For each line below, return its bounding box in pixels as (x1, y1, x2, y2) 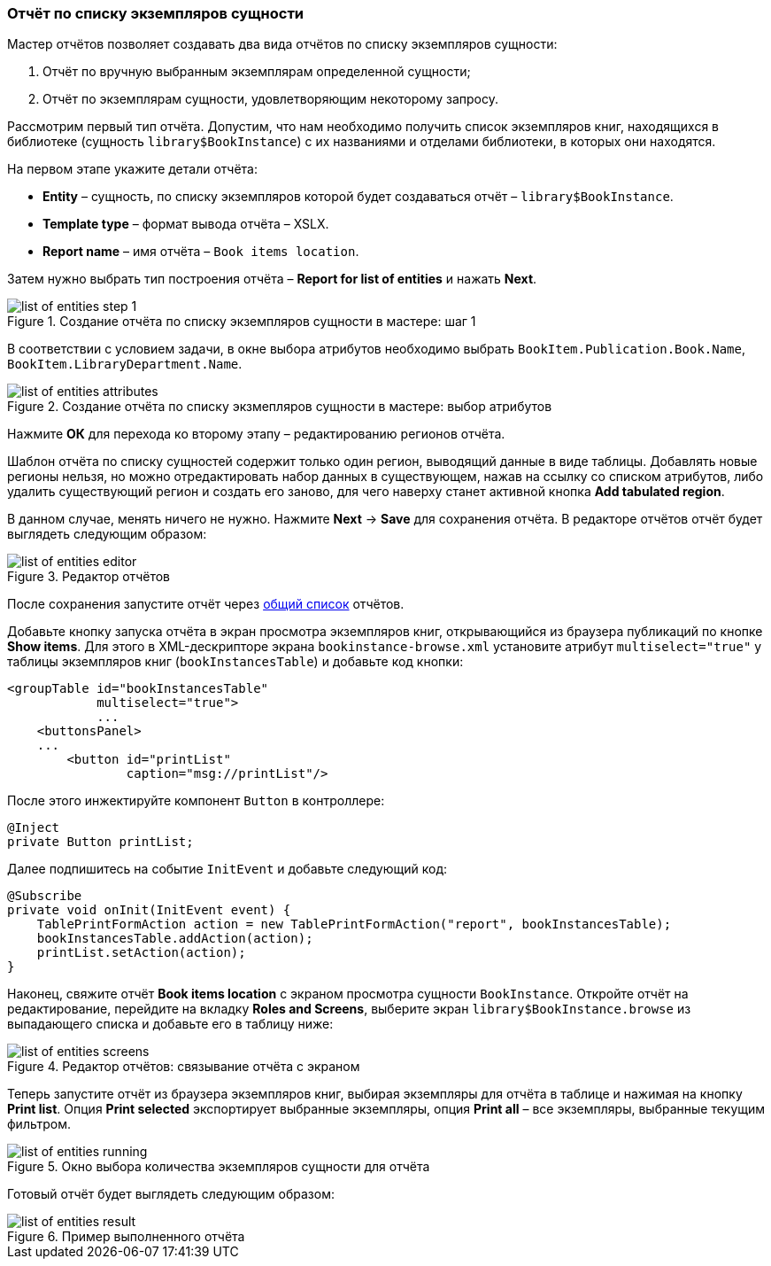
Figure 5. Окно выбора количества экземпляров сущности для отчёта (7, 1159, 430, 1175)
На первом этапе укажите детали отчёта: (7, 161, 258, 177)
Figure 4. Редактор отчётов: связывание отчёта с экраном (7, 1059, 360, 1075)
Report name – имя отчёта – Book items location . (42, 244, 359, 260)
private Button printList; (7, 835, 194, 850)
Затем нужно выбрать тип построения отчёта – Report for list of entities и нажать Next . (7, 271, 537, 287)
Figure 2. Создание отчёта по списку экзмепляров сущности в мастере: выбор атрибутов (7, 399, 552, 415)
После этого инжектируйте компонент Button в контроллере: (7, 793, 385, 809)
